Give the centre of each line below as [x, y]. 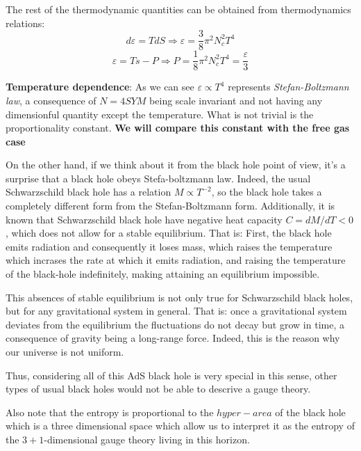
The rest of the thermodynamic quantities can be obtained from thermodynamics [178, 9]
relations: [25, 23]
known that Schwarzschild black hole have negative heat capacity [144, 219]
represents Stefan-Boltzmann [288, 87]
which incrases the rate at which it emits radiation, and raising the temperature [176, 260]
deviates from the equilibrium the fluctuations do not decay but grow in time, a [175, 324]
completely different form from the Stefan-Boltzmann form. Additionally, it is [170, 206]
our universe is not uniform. [65, 351]
